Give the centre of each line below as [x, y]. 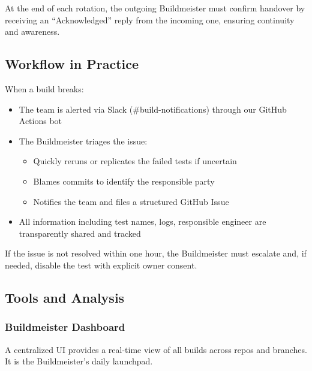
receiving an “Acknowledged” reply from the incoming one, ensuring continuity [150, 19]
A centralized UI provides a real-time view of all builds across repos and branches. [156, 349]
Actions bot [40, 121]
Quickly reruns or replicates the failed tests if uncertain [135, 161]
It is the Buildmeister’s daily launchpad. [79, 361]
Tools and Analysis [65, 297]
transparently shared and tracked [80, 233]
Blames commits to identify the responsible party [124, 181]
